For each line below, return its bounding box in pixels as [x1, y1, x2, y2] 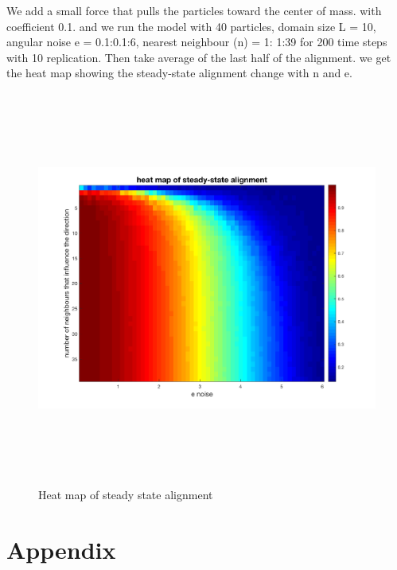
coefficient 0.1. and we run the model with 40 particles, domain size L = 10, [6, 18, 376, 34]
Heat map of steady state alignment [38, 486, 213, 502]
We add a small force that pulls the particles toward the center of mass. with [6, 2, 382, 18]
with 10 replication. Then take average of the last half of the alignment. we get [6, 49, 391, 65]
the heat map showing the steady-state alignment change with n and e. [6, 64, 352, 81]
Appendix [6, 533, 116, 565]
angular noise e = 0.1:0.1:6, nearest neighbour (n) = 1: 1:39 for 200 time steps [6, 33, 387, 50]
